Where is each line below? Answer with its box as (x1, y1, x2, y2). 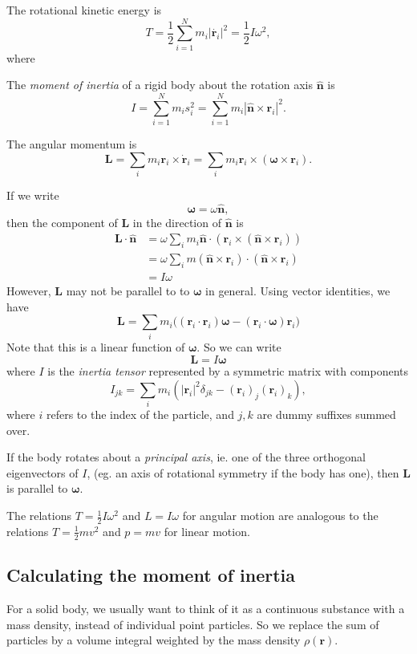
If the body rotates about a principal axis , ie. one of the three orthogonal (6, 449, 366, 465)
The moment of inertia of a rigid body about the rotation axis (6, 76, 313, 93)
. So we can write (196, 338, 281, 355)
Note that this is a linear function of (6, 338, 185, 355)
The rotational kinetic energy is (6, 2, 162, 18)
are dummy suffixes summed (257, 406, 396, 423)
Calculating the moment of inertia (6, 563, 296, 587)
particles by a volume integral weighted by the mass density (6, 632, 301, 648)
